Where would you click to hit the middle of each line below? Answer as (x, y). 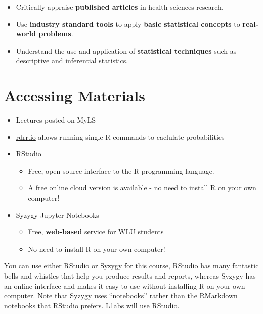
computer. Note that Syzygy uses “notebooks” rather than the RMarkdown (121, 296)
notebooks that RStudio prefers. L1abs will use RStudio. (92, 305)
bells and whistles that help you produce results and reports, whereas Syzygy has (130, 276)
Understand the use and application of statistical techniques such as (126, 50)
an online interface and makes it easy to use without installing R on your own (125, 285)
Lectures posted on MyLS (56, 120)
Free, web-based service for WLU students (96, 232)
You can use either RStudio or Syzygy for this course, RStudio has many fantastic (131, 266)
